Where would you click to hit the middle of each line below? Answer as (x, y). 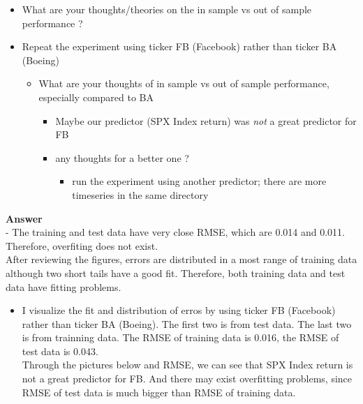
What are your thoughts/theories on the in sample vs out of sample (167, 9)
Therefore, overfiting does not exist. (82, 245)
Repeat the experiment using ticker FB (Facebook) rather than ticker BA (179, 46)
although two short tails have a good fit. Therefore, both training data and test (176, 272)
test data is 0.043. (60, 351)
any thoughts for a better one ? (122, 157)
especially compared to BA (96, 97)
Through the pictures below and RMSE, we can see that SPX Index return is (187, 365)
